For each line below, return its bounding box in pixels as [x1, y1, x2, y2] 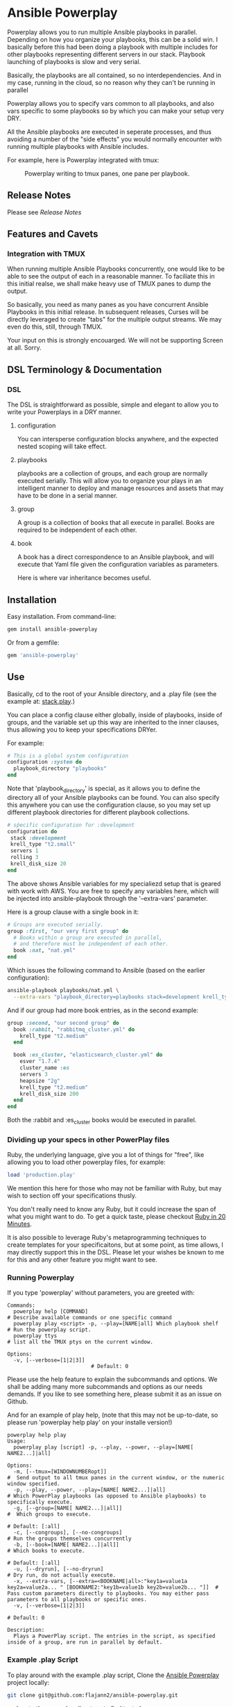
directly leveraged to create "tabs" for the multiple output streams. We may [7, 315, 222, 324]
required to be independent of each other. [17, 526, 137, 534]
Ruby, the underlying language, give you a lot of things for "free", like [7, 1151, 205, 1159]
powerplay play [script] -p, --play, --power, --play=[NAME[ [13, 1444, 194, 1451]
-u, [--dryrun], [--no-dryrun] [13, 1566, 104, 1573]
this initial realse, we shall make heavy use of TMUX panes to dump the [7, 280, 212, 288]
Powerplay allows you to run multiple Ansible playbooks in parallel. [7, 28, 198, 36]
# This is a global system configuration [7, 752, 129, 760]
